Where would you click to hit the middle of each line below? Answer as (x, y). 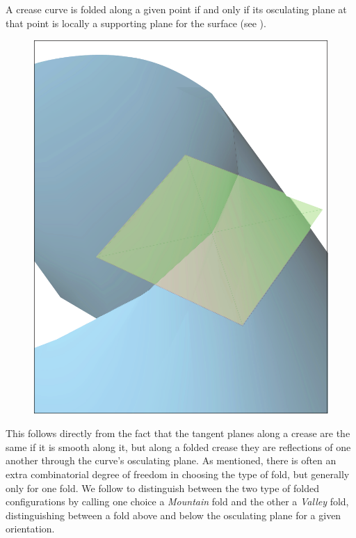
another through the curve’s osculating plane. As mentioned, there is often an (171, 460)
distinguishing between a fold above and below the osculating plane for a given (173, 515)
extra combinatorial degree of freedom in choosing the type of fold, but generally (178, 474)
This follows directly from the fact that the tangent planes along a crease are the (178, 433)
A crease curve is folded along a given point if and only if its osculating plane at (176, 9)
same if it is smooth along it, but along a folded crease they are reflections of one (178, 446)
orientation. (30, 529)
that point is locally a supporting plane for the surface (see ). (136, 23)
